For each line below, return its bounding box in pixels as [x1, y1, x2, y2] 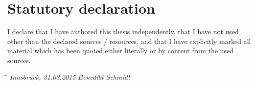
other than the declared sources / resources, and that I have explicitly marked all [7, 36, 251, 46]
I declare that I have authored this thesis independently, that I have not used [7, 26, 239, 37]
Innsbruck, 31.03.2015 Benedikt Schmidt [9, 71, 130, 82]
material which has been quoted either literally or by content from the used [7, 45, 233, 56]
